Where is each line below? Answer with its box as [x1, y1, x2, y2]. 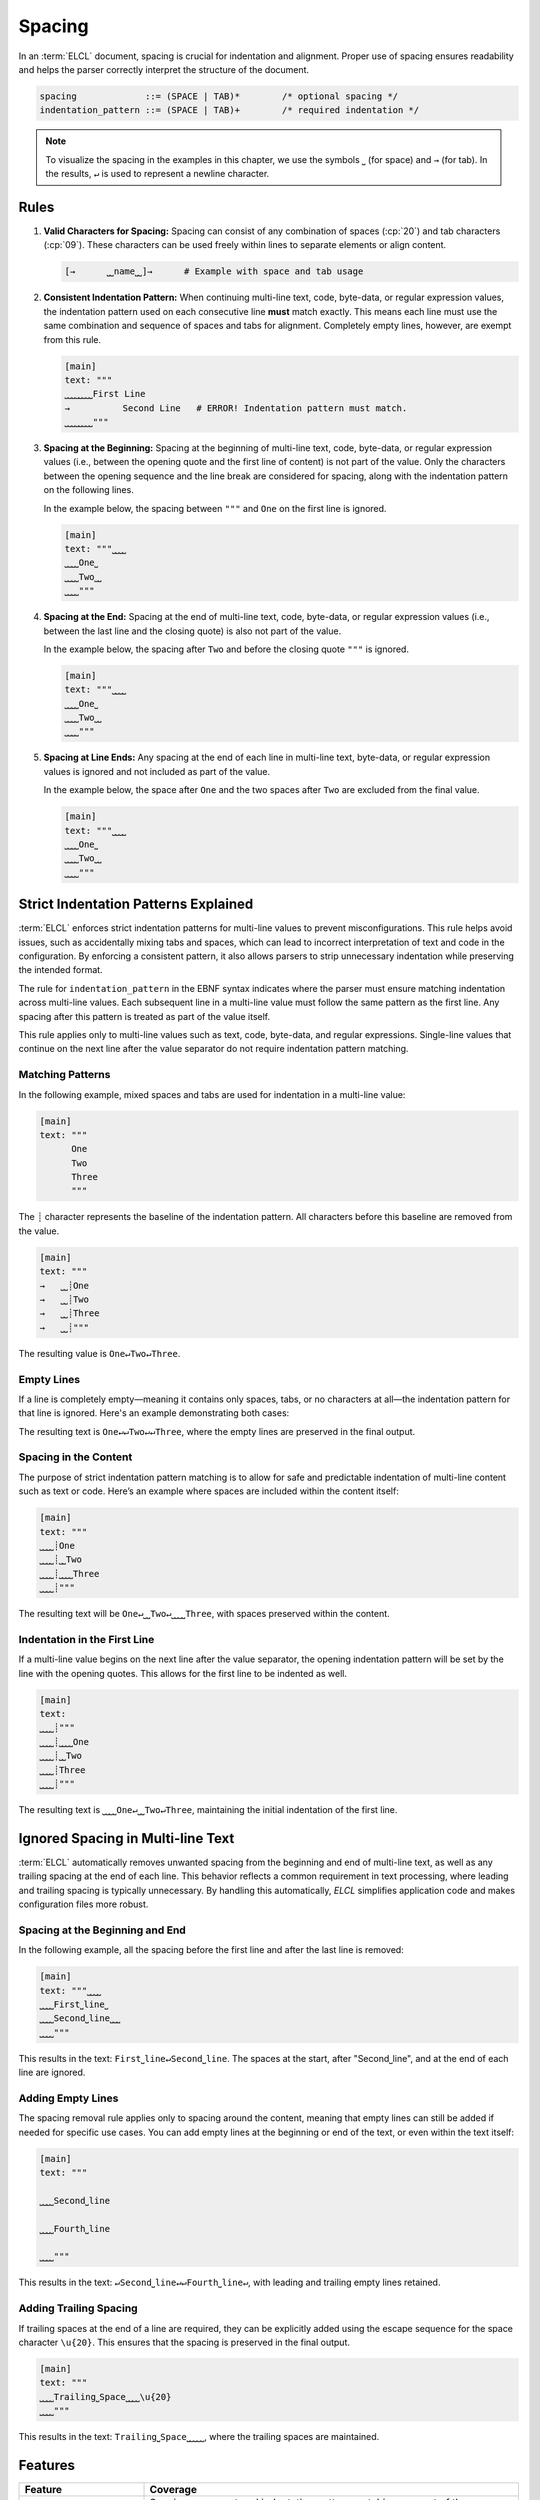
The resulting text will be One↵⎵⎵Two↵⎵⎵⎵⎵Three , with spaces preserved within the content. [18, 1608, 390, 1620]
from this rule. [43, 333, 102, 345]
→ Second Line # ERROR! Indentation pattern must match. [64, 402, 408, 414]
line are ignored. [18, 2066, 86, 2079]
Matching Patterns [18, 1068, 111, 1082]
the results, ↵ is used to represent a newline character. [45, 168, 270, 180]
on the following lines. [43, 484, 134, 496]
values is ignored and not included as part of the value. [43, 765, 271, 777]
